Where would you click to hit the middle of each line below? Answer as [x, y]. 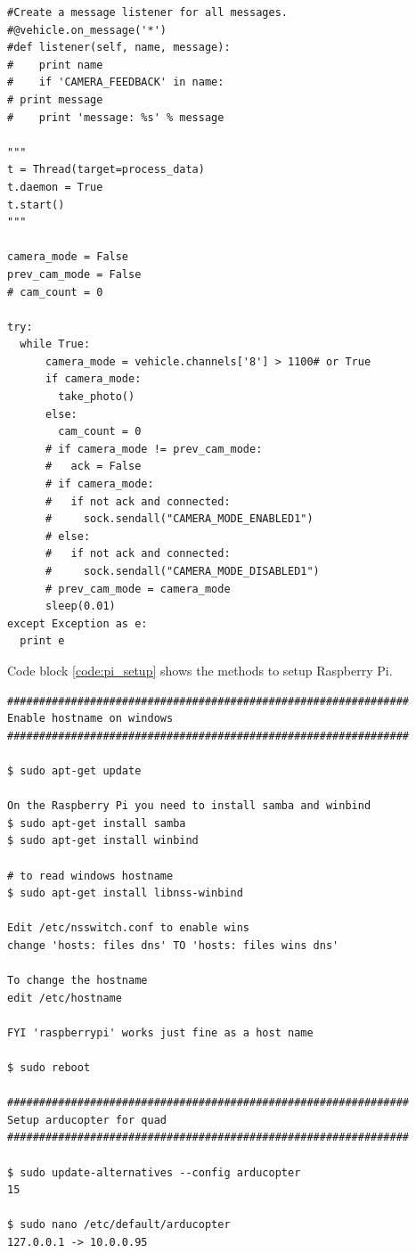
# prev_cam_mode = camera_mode [138, 589]
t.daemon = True [55, 187]
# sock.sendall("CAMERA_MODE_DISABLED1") [182, 571]
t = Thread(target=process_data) [106, 170]
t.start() [36, 205]
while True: [55, 344]
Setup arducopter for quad [87, 1120]
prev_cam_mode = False [74, 274]
